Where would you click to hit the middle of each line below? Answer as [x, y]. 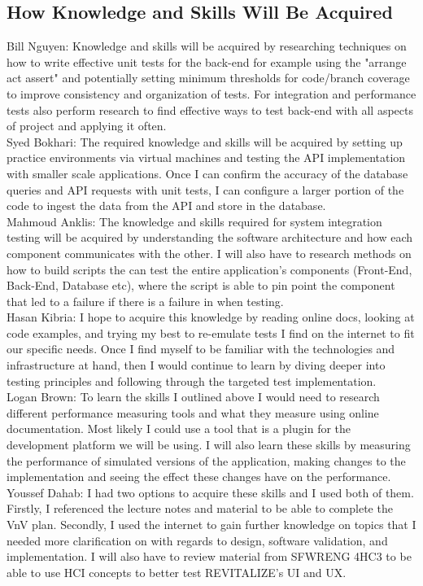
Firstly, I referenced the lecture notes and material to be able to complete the [200, 508]
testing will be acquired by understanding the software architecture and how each [209, 237]
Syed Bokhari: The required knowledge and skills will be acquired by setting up [205, 141]
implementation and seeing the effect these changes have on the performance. [199, 477]
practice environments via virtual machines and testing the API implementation [206, 157]
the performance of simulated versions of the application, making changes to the [206, 460]
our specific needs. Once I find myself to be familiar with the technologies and [201, 349]
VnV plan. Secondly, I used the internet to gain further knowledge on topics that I [211, 525]
